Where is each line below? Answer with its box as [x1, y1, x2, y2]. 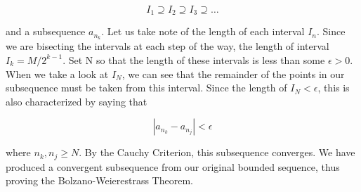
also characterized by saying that [6, 94, 147, 108]
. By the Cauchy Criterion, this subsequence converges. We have [79, 145, 355, 160]
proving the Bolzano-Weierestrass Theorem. [6, 173, 193, 188]
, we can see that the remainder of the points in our [122, 66, 345, 81]
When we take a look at [6, 66, 109, 81]
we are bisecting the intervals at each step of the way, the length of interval [6, 39, 329, 53]
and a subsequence [6, 24, 86, 39]
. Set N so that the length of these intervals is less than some [63, 52, 325, 67]
